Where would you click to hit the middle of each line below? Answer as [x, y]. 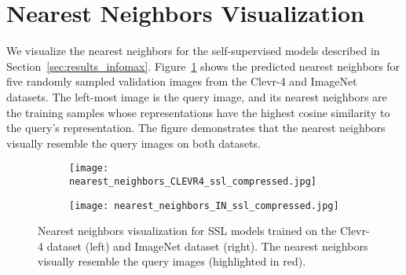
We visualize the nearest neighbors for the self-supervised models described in [193, 51]
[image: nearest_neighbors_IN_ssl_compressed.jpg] [204, 205]
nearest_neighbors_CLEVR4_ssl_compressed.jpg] [193, 181]
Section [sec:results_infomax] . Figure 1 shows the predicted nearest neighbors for [203, 66]
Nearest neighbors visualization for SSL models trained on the [187, 231]
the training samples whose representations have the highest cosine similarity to [198, 112]
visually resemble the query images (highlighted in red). [172, 261]
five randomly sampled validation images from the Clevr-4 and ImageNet [182, 81]
